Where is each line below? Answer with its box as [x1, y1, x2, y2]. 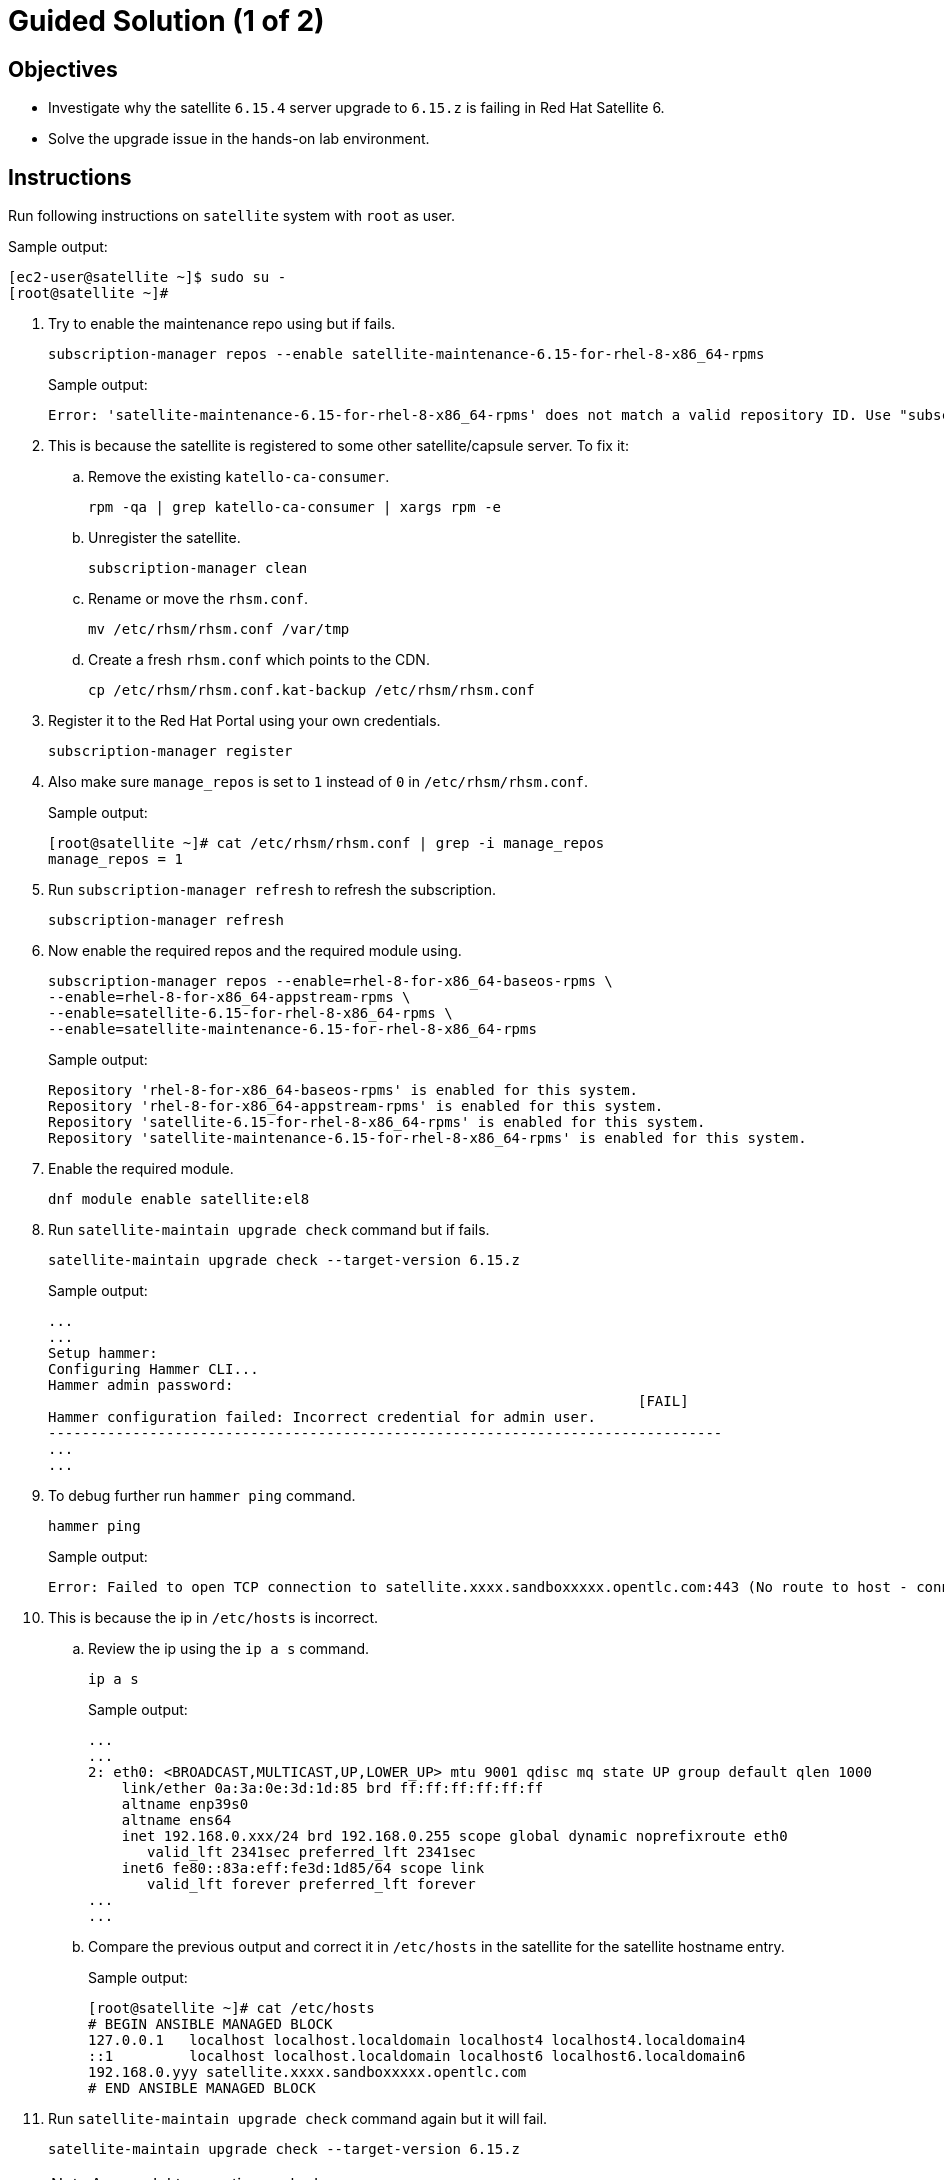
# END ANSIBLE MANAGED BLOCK [88, 2080, 316, 2097]
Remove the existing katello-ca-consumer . [88, 468, 390, 486]
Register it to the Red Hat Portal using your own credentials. [48, 712, 441, 730]
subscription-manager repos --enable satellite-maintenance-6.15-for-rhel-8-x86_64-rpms [48, 346, 765, 363]
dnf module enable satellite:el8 [48, 1191, 310, 1208]
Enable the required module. [48, 1160, 234, 1178]
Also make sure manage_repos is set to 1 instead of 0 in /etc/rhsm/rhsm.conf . [48, 773, 589, 791]
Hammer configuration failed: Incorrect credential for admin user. [48, 1409, 596, 1426]
